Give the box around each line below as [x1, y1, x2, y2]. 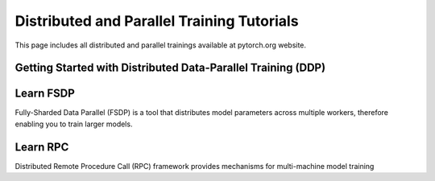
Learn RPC [14, 140, 69, 154]
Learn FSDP [14, 87, 76, 101]
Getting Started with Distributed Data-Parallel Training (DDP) [14, 61, 326, 75]
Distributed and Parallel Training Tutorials [14, 12, 299, 30]
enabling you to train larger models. [14, 119, 133, 129]
